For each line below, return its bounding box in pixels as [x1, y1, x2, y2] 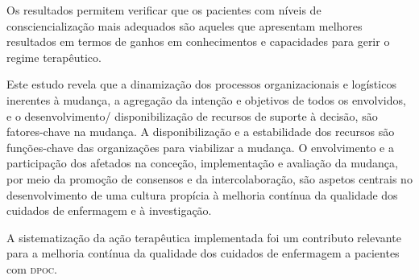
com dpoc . [6, 260, 57, 277]
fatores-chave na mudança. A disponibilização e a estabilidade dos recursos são [6, 123, 395, 140]
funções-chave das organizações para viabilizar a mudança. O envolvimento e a [6, 138, 394, 155]
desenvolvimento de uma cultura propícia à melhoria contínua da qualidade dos [6, 186, 398, 203]
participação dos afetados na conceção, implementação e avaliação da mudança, [6, 154, 398, 171]
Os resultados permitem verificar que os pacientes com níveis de [6, 2, 322, 18]
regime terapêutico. [6, 48, 102, 65]
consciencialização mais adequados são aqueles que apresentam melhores [6, 17, 363, 34]
